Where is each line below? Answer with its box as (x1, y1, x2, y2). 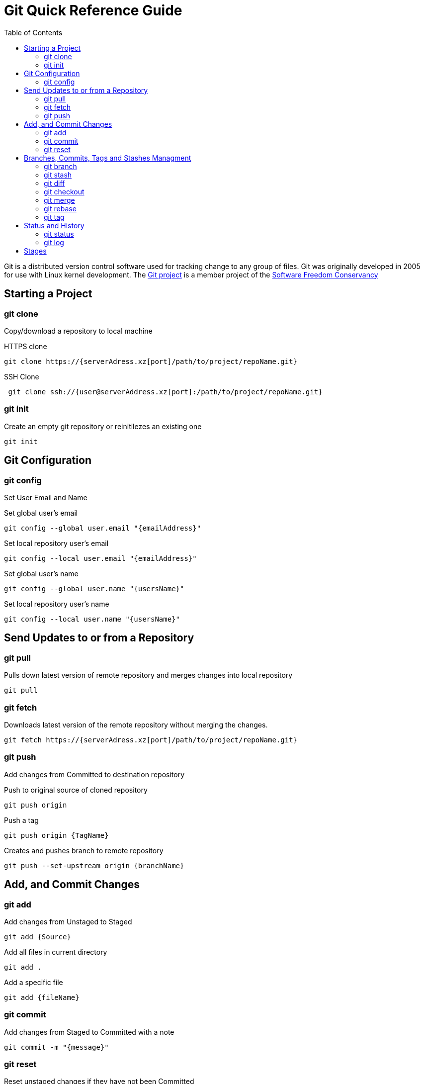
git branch (44, 162, 77, 171)
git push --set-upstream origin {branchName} (4, 861, 184, 870)
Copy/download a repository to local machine (4, 326, 153, 335)
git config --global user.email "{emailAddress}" (4, 524, 201, 532)
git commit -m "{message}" (4, 1043, 109, 1051)
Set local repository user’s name (4, 599, 109, 608)
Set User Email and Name (4, 493, 87, 502)
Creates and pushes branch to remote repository (4, 846, 164, 855)
